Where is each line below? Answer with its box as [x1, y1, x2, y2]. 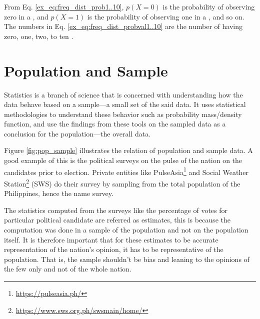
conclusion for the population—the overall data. [4, 128, 151, 138]
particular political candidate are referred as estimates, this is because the [4, 214, 230, 225]
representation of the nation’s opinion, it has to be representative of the [4, 244, 223, 254]
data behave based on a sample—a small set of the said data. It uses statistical [4, 99, 246, 109]
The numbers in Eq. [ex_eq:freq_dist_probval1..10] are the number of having [4, 21, 242, 31]
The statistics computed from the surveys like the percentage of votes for [4, 204, 228, 215]
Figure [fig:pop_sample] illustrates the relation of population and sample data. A [4, 145, 253, 155]
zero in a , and [4, 11, 48, 21]
